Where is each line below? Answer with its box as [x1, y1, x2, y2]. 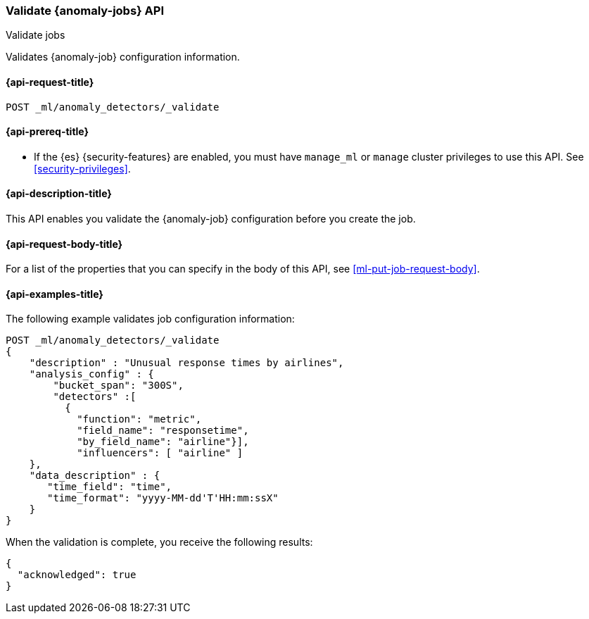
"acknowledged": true [17, 569, 137, 581]
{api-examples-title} [6, 287, 103, 300]
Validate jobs [6, 29, 65, 42]
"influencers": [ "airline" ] [77, 447, 243, 459]
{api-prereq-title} [6, 125, 89, 138]
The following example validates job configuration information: [6, 313, 295, 325]
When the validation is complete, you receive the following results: [6, 536, 313, 549]
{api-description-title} [6, 187, 112, 200]
